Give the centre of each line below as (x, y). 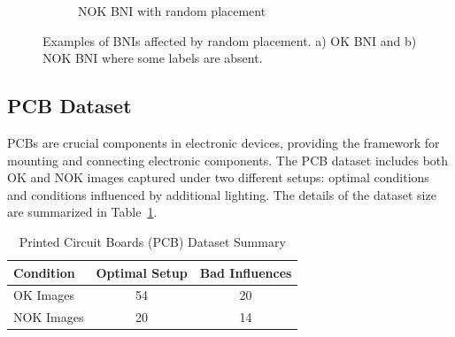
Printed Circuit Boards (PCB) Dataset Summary (152, 241)
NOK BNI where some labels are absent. (153, 58)
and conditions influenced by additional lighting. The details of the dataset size (222, 194)
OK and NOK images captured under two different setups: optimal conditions (218, 177)
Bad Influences (246, 272)
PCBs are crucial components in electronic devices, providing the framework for (224, 142)
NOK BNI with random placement (172, 11)
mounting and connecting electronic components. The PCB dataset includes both (228, 160)
